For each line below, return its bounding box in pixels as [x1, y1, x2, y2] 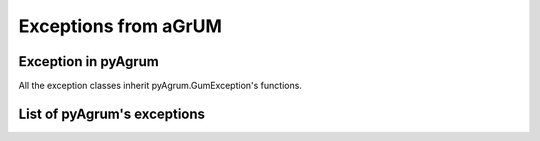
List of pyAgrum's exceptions [18, 105, 205, 122]
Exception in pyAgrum [18, 53, 159, 70]
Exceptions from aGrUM [18, 15, 222, 37]
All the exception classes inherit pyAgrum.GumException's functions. [18, 80, 302, 92]
